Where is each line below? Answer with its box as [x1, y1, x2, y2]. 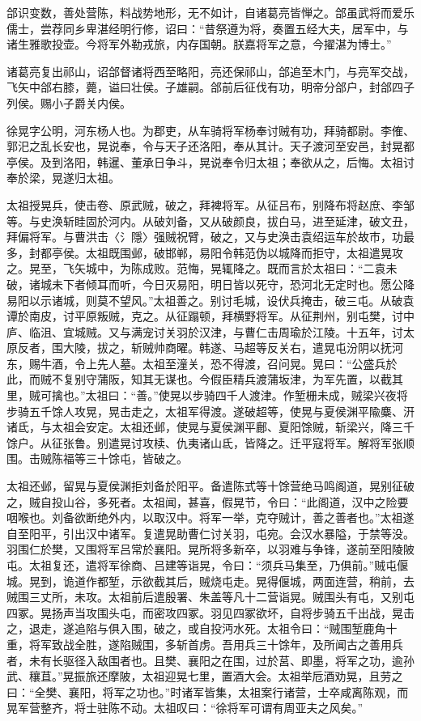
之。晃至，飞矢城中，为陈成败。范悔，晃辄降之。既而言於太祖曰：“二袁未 [6, 260, 398, 277]
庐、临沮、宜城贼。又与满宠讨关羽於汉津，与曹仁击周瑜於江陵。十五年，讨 [6, 323, 403, 340]
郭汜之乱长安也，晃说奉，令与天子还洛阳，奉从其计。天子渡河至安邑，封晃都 [6, 138, 415, 155]
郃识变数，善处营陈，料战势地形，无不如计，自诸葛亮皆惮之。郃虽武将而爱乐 [6, 4, 415, 20]
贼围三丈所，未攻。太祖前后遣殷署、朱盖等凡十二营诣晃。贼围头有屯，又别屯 [6, 588, 415, 605]
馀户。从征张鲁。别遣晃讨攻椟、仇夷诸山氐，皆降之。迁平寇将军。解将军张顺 [6, 434, 415, 451]
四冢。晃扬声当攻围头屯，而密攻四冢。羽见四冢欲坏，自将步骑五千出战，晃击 [6, 604, 415, 621]
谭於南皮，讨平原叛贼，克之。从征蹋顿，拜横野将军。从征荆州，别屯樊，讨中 [6, 307, 415, 324]
